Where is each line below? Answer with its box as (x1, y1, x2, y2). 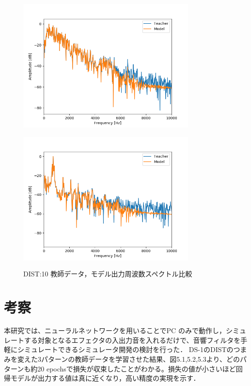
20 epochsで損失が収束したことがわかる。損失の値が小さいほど (37, 363, 236, 373)
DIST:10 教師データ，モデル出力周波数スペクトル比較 (23, 269, 192, 279)
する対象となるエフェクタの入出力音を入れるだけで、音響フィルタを (24, 335, 241, 345)
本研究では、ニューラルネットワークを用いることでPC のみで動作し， (4, 325, 226, 336)
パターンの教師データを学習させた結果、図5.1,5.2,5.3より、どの (41, 354, 240, 364)
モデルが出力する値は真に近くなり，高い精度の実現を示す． (10, 373, 200, 383)
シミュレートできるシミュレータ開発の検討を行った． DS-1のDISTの (17, 344, 234, 354)
